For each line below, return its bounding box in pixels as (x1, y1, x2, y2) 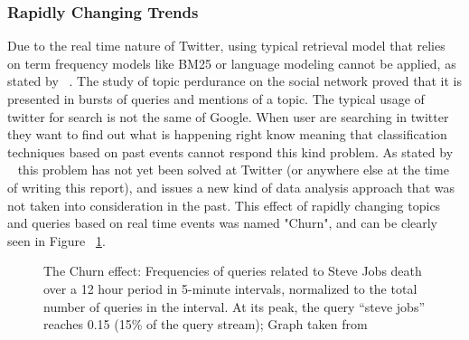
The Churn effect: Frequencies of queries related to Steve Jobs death (43, 261, 422, 280)
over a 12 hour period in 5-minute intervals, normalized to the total (43, 279, 417, 297)
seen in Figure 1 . (7, 231, 106, 250)
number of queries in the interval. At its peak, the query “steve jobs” (43, 297, 426, 316)
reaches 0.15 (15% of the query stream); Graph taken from (43, 315, 368, 334)
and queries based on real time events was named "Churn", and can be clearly (7, 213, 438, 232)
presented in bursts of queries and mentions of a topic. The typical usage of (7, 90, 425, 108)
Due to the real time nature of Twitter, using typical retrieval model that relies (7, 36, 446, 55)
